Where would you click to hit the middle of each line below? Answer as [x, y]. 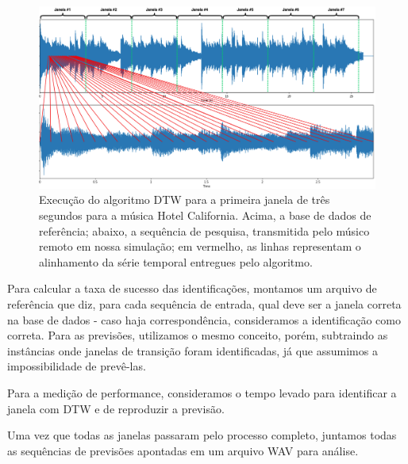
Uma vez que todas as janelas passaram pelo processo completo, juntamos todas [202, 435]
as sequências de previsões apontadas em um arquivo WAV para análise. [183, 450]
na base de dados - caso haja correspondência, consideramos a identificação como [204, 319]
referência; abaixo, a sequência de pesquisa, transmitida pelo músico [204, 230]
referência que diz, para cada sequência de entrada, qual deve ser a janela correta [204, 303]
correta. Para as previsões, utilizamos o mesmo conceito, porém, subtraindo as [198, 335]
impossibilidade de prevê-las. [77, 366]
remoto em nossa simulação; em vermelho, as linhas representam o [200, 246]
